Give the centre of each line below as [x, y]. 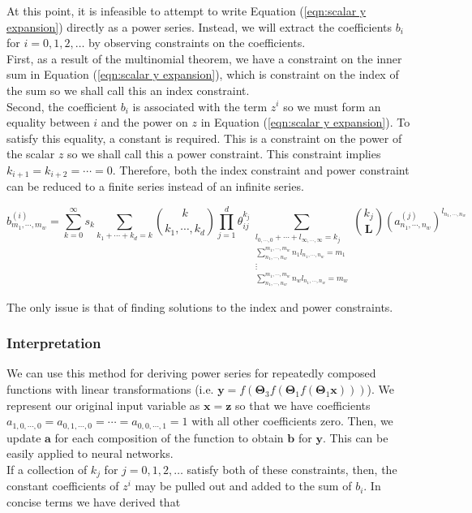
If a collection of [47, 469]
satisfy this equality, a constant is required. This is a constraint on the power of [204, 138]
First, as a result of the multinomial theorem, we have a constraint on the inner [204, 58]
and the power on [144, 122]
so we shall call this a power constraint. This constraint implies [224, 154]
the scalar [31, 154]
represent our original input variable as [103, 405]
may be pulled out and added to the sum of [243, 486]
